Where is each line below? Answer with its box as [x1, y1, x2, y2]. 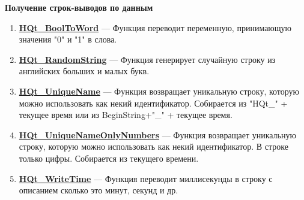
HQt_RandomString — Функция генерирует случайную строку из [19, 53, 276, 65]
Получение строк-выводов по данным [5, 1, 153, 13]
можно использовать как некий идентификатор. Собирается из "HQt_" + [19, 96, 288, 109]
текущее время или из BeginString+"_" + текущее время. [19, 108, 233, 121]
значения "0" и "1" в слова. [19, 33, 117, 46]
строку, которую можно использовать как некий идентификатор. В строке [19, 140, 288, 153]
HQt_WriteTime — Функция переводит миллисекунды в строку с [19, 172, 273, 184]
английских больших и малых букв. [19, 65, 150, 77]
